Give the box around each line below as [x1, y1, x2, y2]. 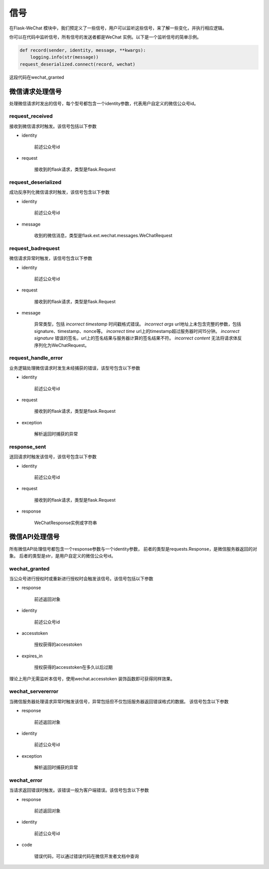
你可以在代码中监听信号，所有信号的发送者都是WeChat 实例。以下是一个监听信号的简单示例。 [9, 34, 202, 40]
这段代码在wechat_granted [9, 74, 64, 80]
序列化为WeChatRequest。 [34, 342, 90, 348]
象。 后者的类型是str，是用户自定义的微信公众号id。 [9, 553, 116, 559]
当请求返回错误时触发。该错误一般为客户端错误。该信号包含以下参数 [9, 787, 149, 793]
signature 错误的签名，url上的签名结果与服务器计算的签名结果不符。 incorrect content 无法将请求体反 [34, 335, 242, 341]
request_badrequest [9, 245, 60, 252]
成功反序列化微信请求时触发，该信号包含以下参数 [9, 189, 110, 195]
